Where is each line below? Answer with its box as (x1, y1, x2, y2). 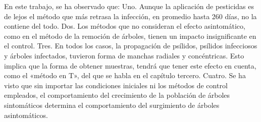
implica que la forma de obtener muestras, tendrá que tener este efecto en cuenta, (4, 60, 256, 71)
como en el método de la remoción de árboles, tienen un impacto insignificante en (4, 30, 256, 41)
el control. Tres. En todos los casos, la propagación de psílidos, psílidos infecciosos (4, 40, 257, 51)
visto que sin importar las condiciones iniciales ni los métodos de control (4, 80, 228, 90)
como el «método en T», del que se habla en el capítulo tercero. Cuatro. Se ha (4, 70, 246, 81)
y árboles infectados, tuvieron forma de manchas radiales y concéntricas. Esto (4, 50, 244, 60)
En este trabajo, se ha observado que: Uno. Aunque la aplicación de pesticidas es (4, 1, 254, 11)
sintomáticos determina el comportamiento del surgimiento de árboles (4, 99, 220, 110)
